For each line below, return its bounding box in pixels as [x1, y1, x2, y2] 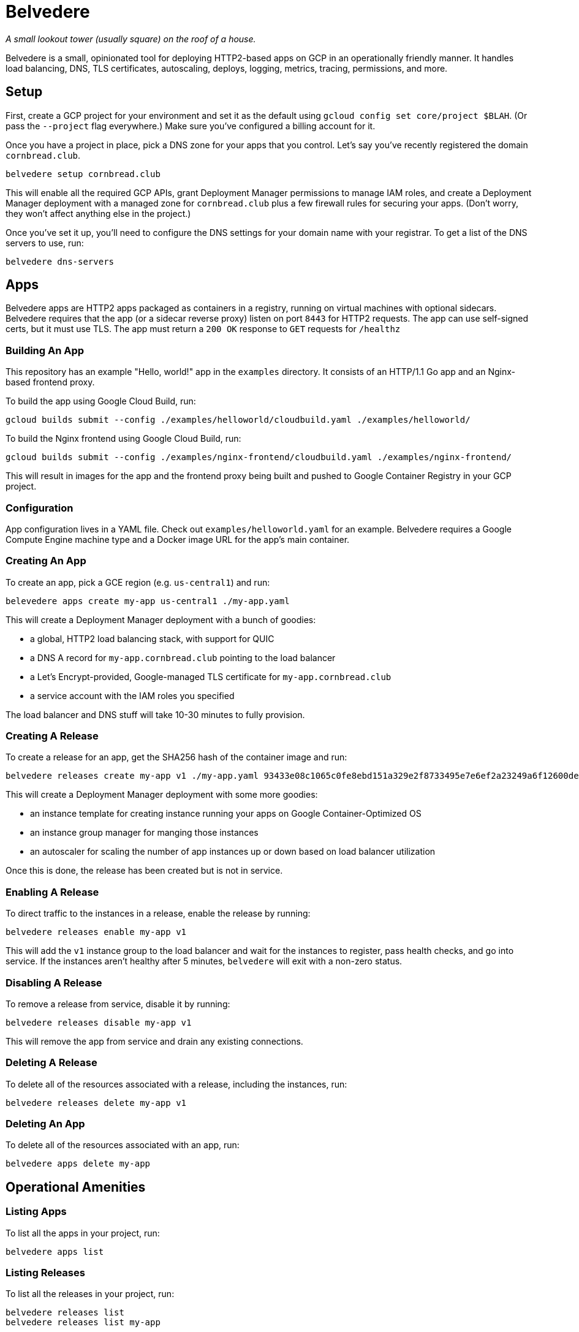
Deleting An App [6, 1118, 85, 1130]
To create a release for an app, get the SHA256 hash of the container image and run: [6, 752, 347, 763]
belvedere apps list [6, 1246, 104, 1257]
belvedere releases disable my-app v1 [6, 1017, 192, 1027]
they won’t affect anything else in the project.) [6, 208, 191, 219]
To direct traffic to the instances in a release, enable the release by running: [6, 908, 311, 919]
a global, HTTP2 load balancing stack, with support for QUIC [30, 633, 274, 644]
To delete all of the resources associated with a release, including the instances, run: [6, 1078, 347, 1089]
